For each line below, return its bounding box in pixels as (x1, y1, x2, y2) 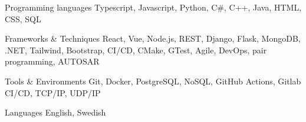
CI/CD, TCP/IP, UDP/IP (5, 86, 101, 99)
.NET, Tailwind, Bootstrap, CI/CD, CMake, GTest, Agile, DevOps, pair (5, 43, 267, 56)
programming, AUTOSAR (5, 55, 100, 67)
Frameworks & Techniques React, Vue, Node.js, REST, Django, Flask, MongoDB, (5, 32, 301, 45)
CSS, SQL (5, 12, 41, 25)
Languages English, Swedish (5, 106, 106, 118)
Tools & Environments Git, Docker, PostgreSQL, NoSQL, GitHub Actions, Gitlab (5, 74, 301, 87)
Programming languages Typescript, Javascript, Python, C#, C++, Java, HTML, (5, 1, 302, 13)
